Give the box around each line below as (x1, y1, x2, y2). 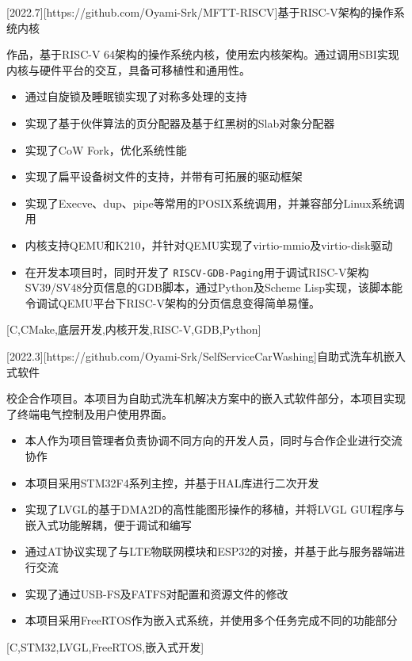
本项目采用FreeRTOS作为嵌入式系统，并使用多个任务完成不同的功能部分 (25, 612, 398, 629)
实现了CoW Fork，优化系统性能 (25, 141, 187, 158)
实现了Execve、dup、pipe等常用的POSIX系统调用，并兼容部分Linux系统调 (25, 194, 405, 211)
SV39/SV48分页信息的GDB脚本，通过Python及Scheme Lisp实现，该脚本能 (25, 279, 402, 296)
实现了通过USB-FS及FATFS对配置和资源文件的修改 (25, 585, 288, 602)
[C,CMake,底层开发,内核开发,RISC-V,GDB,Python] (6, 321, 261, 338)
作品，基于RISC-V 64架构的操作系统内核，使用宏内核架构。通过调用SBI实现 (6, 46, 399, 63)
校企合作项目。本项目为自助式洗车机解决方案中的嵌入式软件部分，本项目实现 (6, 390, 406, 407)
